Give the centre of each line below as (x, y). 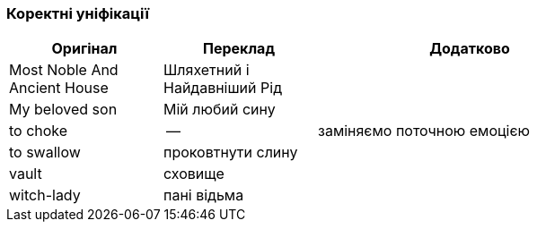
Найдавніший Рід (223, 88)
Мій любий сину (220, 110)
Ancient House (59, 88)
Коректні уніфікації (78, 13)
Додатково (470, 49)
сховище (194, 174)
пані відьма (204, 195)
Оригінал (84, 49)
